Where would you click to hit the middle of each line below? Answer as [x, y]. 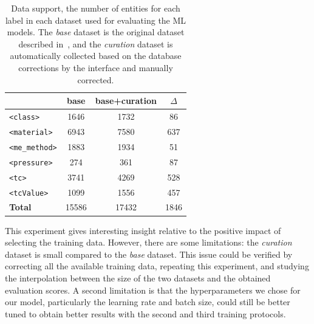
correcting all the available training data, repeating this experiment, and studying [157, 266]
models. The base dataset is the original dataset [96, 32]
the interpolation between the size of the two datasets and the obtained [138, 277]
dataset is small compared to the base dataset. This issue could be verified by [149, 254]
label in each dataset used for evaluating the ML [96, 20]
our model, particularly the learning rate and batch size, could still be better [148, 302]
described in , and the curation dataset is [96, 43]
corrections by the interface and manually [96, 67]
